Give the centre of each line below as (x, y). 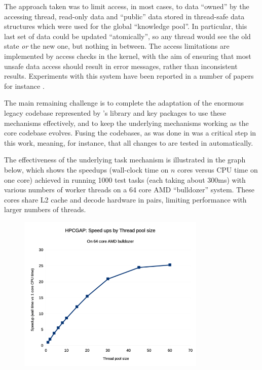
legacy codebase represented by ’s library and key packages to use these (115, 112)
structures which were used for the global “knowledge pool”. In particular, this (126, 26)
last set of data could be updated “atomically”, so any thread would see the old (127, 36)
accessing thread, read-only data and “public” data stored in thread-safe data (124, 16)
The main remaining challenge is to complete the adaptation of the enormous (124, 103)
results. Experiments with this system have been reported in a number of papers (129, 76)
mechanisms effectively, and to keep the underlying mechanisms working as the (126, 123)
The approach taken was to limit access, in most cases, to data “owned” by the (127, 6)
